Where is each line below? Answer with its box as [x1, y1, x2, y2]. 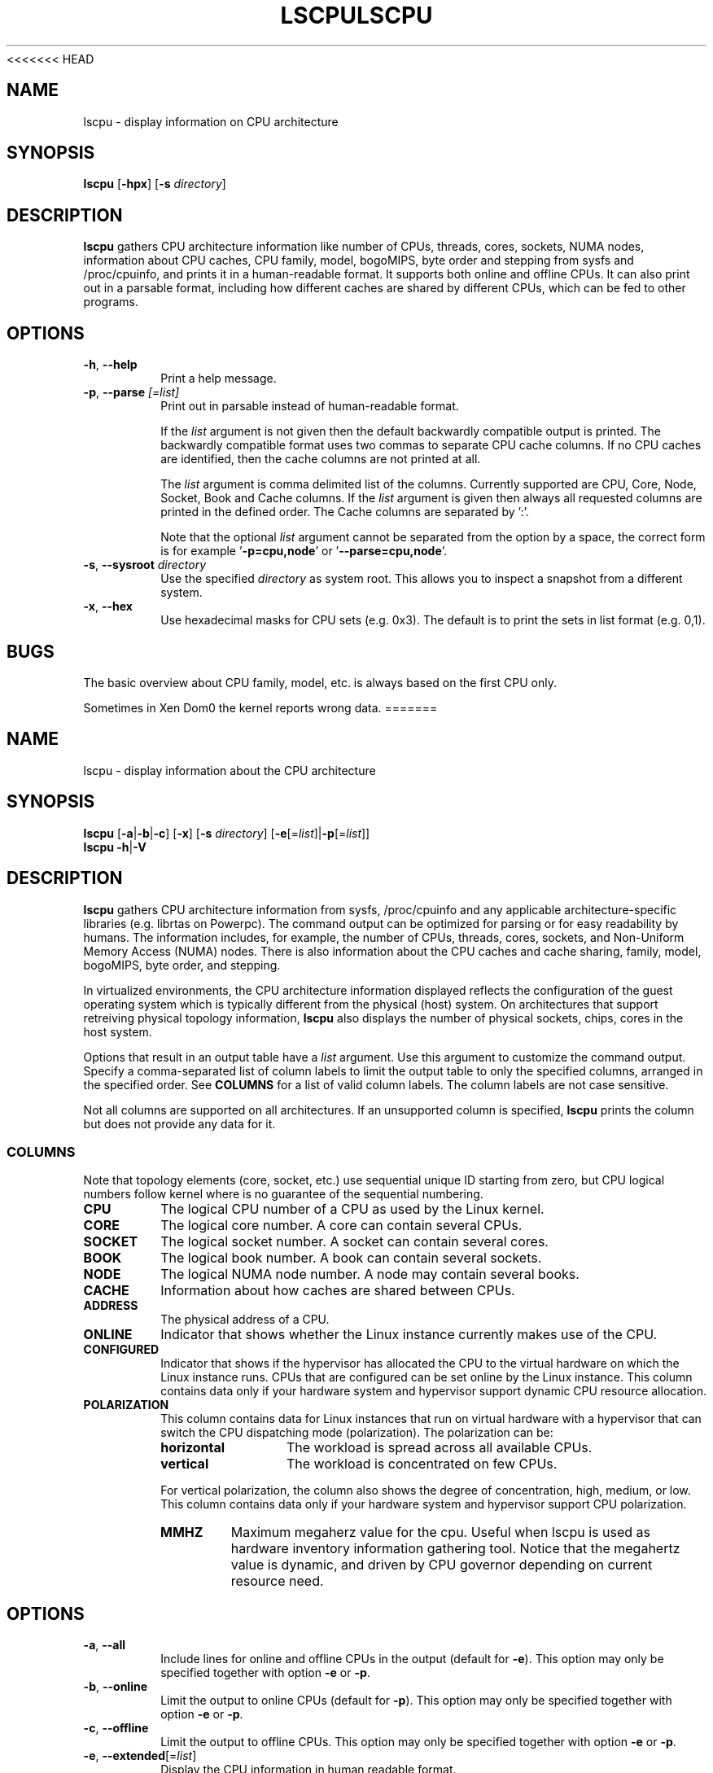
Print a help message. [160, 371, 277, 386]
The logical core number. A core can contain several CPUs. [160, 1217, 523, 1234]
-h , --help [83, 357, 138, 372]
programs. [83, 295, 139, 309]
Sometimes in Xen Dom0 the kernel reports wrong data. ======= [83, 700, 438, 715]
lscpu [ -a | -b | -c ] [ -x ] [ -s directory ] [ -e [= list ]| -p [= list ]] [83, 825, 370, 840]
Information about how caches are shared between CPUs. [160, 1282, 515, 1299]
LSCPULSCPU [280, 2, 433, 29]
